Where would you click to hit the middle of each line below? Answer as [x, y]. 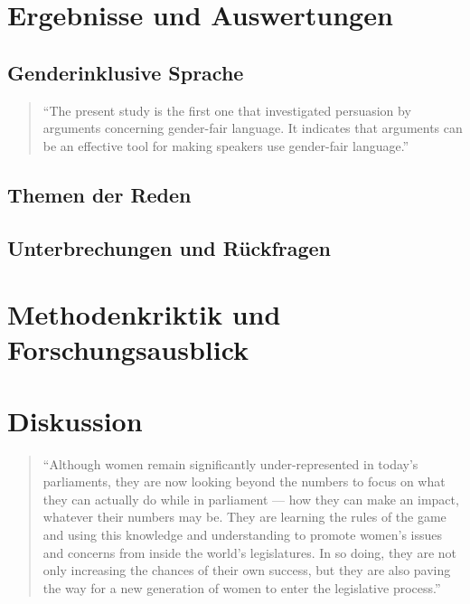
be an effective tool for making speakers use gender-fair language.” [226, 145]
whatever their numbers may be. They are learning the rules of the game [244, 517]
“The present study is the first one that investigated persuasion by [227, 110]
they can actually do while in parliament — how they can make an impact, [251, 499]
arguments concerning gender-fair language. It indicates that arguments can [253, 128]
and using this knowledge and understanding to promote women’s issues [243, 534]
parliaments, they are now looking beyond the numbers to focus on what [244, 481]
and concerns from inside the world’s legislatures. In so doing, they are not [250, 552]
